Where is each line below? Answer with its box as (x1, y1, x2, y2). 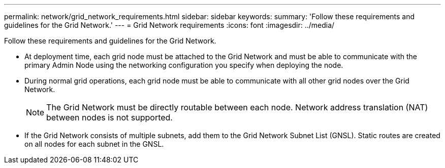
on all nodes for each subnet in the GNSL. (24, 140, 164, 148)
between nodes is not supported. (46, 112, 173, 122)
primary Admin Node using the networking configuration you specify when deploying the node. (24, 61, 343, 69)
